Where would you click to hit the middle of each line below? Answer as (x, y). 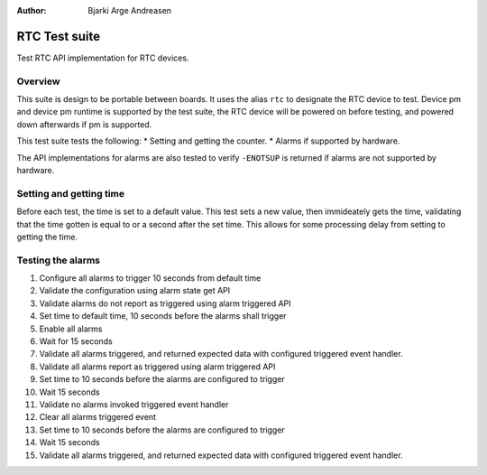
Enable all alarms (71, 329)
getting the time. (47, 237)
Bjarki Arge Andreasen (129, 10)
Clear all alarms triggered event (98, 417)
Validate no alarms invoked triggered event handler (134, 404)
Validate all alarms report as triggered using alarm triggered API (157, 367)
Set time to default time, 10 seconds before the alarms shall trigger (163, 316)
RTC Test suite (59, 36)
